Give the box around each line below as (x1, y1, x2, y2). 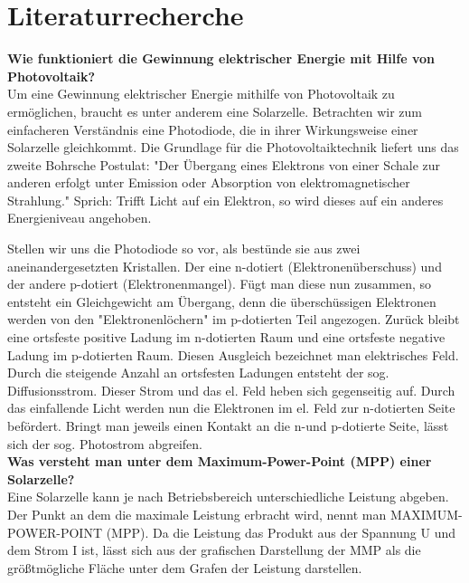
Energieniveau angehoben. (7, 208, 152, 227)
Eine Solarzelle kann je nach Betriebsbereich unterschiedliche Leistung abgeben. (7, 487, 449, 506)
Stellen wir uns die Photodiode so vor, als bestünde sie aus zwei (7, 239, 361, 258)
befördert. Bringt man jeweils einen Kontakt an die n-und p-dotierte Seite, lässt (7, 416, 449, 435)
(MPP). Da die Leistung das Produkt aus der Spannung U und (106, 522, 456, 541)
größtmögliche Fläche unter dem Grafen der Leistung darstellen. (7, 558, 362, 577)
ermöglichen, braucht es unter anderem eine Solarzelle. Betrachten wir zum (7, 101, 423, 120)
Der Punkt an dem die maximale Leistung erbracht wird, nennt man (7, 504, 387, 523)
